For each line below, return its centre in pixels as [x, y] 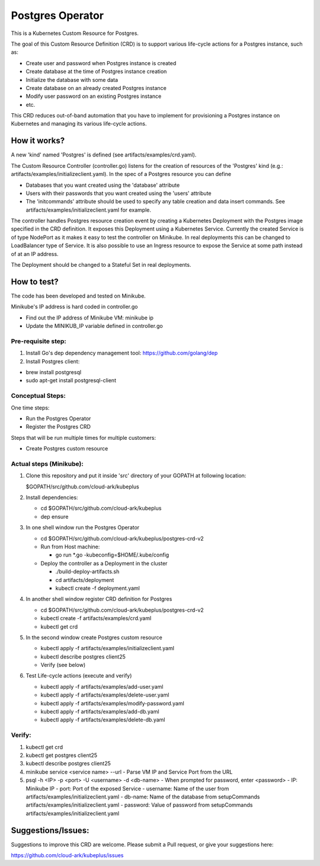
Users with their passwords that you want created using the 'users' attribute [119, 193]
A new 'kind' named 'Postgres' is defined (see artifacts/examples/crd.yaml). [104, 155]
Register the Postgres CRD [58, 427]
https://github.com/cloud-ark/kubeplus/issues [67, 855]
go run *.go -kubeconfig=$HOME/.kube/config [112, 555]
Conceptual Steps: [39, 396]
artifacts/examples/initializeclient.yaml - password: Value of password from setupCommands [139, 805]
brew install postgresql [54, 372]
